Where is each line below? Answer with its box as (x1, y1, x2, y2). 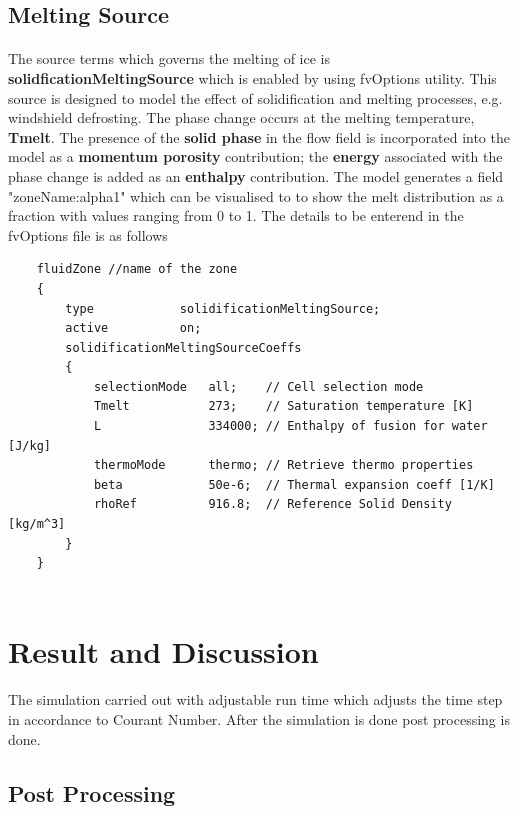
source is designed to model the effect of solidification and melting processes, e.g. (8, 87, 503, 108)
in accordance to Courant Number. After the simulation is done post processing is (8, 708, 510, 729)
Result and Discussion (8, 630, 319, 671)
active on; (65, 321, 202, 336)
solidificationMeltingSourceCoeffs (65, 340, 302, 355)
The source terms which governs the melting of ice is (8, 48, 330, 69)
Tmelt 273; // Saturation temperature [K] (93, 399, 474, 414)
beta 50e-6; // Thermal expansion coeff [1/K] (93, 477, 495, 492)
